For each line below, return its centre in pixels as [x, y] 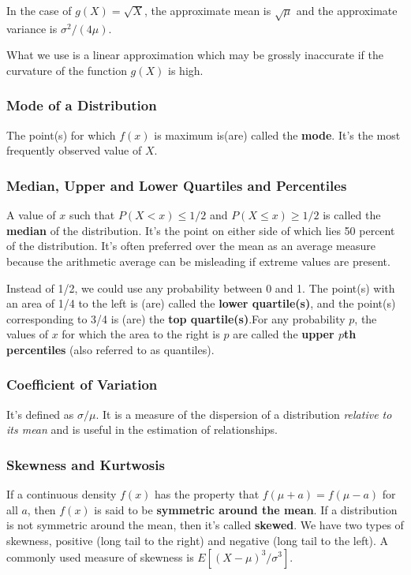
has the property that [207, 494]
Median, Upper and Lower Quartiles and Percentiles [177, 185]
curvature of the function [67, 70]
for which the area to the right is [141, 334]
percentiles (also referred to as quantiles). [110, 349]
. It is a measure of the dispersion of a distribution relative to [244, 414]
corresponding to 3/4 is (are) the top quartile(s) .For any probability [176, 318]
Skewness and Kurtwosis [86, 464]
